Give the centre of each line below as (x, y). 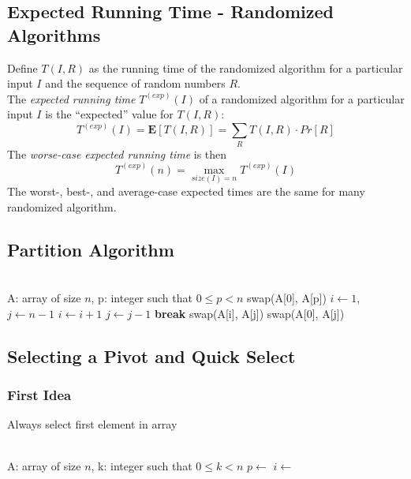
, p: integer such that (142, 298)
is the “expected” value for (109, 114)
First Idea (39, 394)
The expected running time (71, 98)
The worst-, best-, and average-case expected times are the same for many (186, 191)
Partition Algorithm (91, 249)
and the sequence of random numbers (135, 83)
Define (22, 67)
